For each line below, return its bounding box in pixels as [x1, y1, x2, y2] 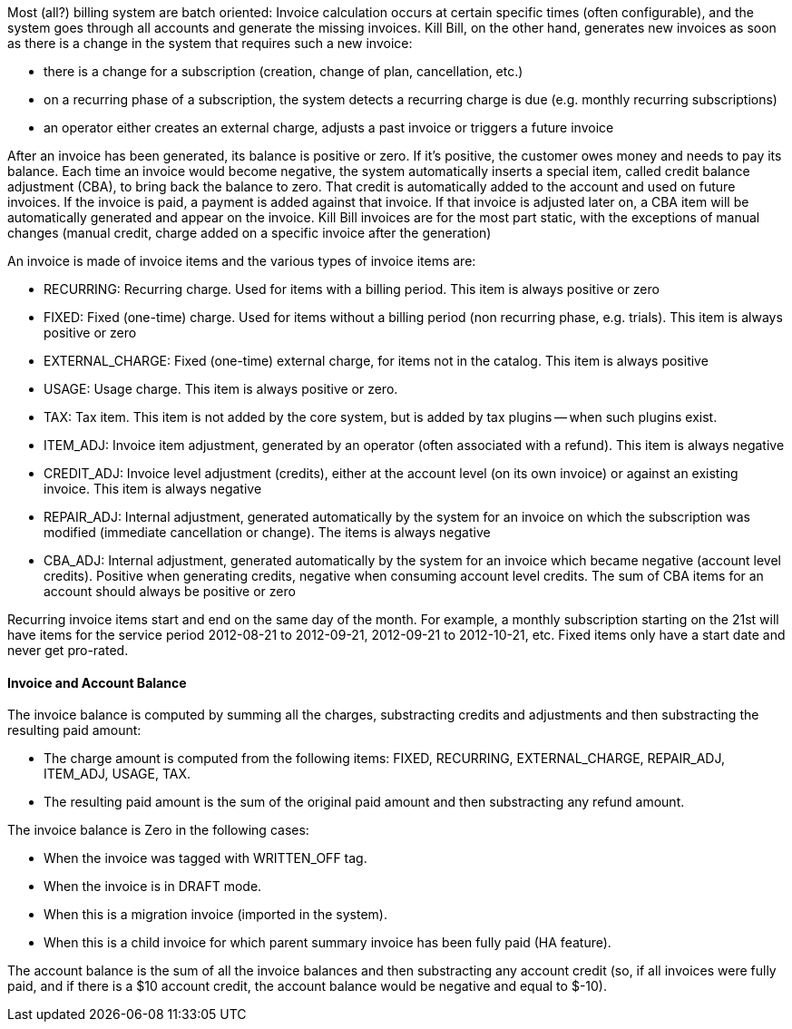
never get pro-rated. [7, 642, 129, 658]
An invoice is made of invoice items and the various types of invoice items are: [7, 253, 476, 269]
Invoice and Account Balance [7, 674, 187, 691]
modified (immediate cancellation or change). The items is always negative [44, 524, 491, 540]
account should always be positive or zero [44, 583, 296, 599]
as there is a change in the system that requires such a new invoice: [7, 35, 413, 51]
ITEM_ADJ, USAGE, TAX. [44, 766, 191, 782]
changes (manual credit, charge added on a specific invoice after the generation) [7, 225, 492, 240]
